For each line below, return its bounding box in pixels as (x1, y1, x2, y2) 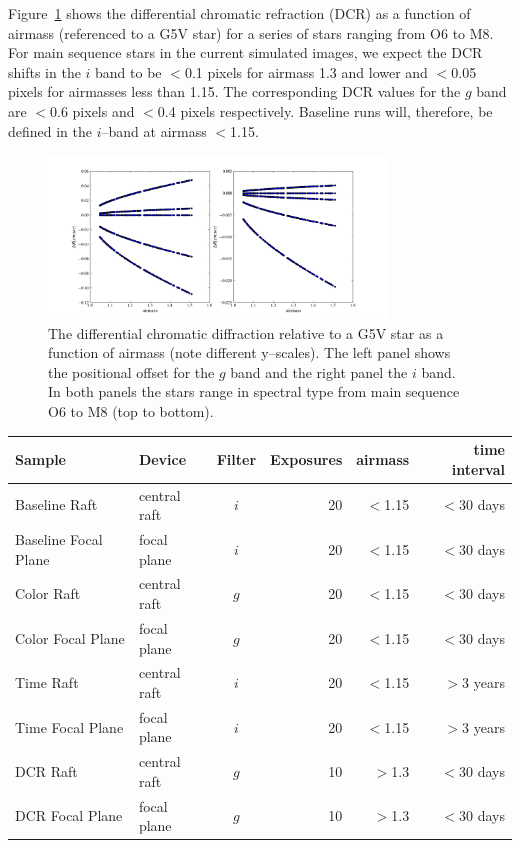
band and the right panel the (230, 361, 408, 382)
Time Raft (15, 672, 79, 693)
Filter (216, 448, 257, 469)
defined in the (8, 120, 93, 141)
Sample (15, 448, 66, 469)
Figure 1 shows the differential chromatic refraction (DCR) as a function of (8, 3, 471, 23)
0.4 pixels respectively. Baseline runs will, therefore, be (157, 100, 493, 121)
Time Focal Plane (15, 716, 124, 737)
